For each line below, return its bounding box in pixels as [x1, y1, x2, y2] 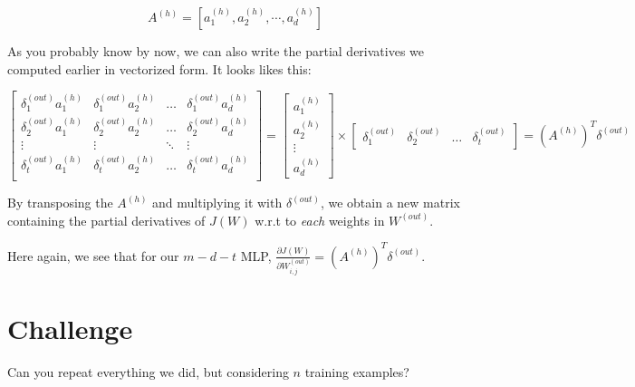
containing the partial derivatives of [7, 210, 206, 229]
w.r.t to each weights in [255, 210, 385, 229]
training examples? [304, 362, 409, 381]
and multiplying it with [152, 193, 283, 212]
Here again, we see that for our [7, 246, 179, 265]
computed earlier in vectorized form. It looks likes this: [7, 59, 312, 78]
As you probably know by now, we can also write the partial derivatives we [7, 42, 425, 60]
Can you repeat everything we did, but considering [7, 362, 289, 381]
